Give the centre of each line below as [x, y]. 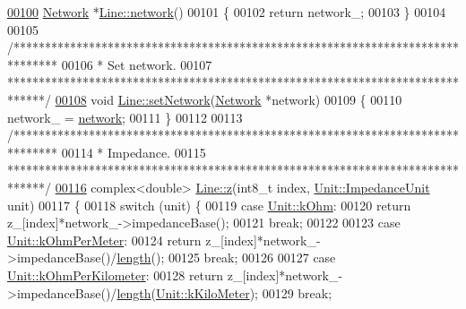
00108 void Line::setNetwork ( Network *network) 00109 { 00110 [229, 99]
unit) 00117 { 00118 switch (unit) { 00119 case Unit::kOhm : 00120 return [209, 205]
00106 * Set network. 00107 [137, 64]
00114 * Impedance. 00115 [134, 152]
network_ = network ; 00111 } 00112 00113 [125, 117]
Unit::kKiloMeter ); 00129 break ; [244, 292]
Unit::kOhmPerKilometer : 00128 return [116, 275]
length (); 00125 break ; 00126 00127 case [226, 257]
